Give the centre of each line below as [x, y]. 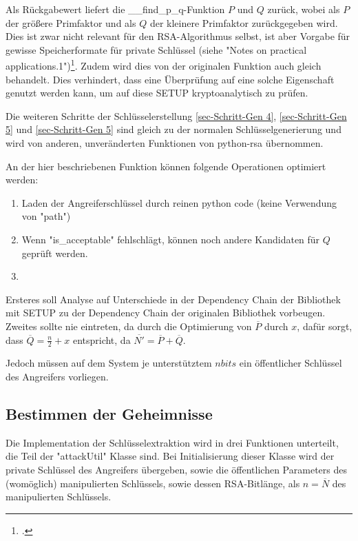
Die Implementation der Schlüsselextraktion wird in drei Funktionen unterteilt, [172, 442]
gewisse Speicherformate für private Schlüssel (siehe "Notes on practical [156, 49]
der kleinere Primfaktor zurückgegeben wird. [244, 22]
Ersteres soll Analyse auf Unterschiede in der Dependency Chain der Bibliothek [173, 299]
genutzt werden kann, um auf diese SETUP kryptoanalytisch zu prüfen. [157, 93]
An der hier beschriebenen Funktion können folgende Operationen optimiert [166, 166]
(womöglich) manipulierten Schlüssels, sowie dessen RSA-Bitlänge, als [153, 483]
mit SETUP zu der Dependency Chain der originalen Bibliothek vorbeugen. [166, 313]
